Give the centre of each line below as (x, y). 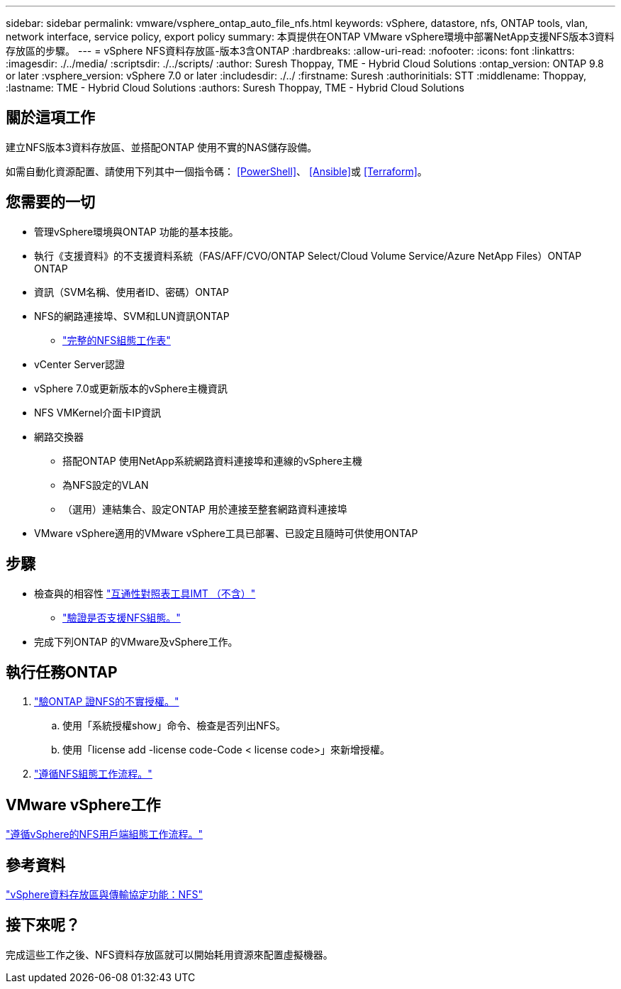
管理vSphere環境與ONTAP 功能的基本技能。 (136, 231)
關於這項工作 (50, 118)
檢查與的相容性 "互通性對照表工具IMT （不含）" (145, 593)
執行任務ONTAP (62, 672)
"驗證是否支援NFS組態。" (122, 617)
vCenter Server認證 (80, 364)
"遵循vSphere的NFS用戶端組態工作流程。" (104, 834)
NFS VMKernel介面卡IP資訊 (98, 412)
